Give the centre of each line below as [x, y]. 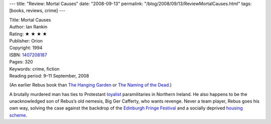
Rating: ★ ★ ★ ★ [28, 34]
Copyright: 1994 [26, 48]
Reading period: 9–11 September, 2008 [49, 75]
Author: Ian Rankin [28, 27]
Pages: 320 [21, 62]
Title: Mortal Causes [30, 19]
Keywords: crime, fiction [34, 69]
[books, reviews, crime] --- [37, 10]
